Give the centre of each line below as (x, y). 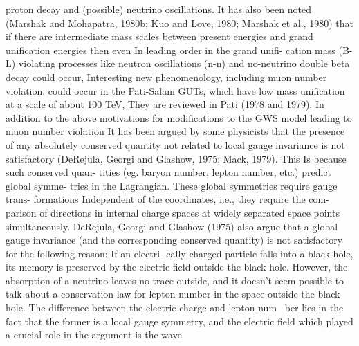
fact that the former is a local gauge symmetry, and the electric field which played (179, 321)
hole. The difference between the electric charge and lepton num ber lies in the (175, 308)
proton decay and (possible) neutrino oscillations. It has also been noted (158, 9)
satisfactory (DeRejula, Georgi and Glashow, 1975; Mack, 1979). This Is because (176, 158)
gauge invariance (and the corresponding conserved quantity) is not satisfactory (174, 240)
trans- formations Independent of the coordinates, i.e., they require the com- (167, 199)
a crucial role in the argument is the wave (94, 335)
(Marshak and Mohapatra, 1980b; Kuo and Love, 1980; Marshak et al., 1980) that (179, 22)
